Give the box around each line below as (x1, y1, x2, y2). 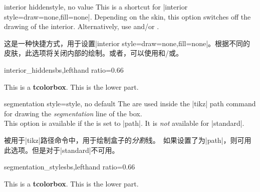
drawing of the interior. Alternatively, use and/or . (4, 21, 159, 32)
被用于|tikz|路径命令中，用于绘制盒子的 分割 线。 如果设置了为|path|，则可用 (4, 134, 251, 145)
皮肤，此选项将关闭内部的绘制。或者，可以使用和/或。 (4, 48, 183, 58)
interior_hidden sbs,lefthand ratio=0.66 (4, 64, 124, 75)
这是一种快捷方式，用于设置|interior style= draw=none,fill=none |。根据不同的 (4, 38, 250, 48)
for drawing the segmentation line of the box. (4, 108, 142, 118)
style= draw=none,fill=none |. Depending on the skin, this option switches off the (4, 11, 251, 22)
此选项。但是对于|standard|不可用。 (4, 144, 119, 155)
